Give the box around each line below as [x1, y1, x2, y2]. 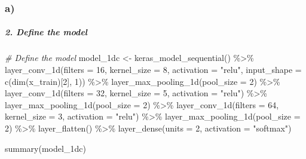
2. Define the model [5, 26, 87, 38]
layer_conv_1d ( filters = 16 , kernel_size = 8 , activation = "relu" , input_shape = [5, 63, 302, 75]
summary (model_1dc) [5, 142, 86, 154]
